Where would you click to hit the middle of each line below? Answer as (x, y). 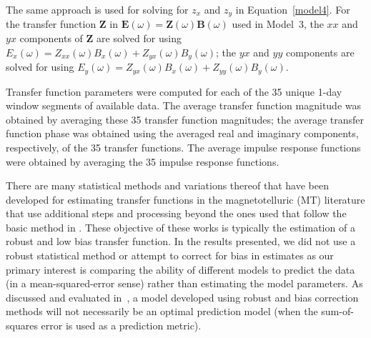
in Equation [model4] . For (293, 9)
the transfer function (51, 24)
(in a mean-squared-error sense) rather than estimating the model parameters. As (184, 283)
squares (22, 325)
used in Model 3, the (278, 24)
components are (320, 52)
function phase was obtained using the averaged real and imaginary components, (182, 133)
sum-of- (337, 311)
